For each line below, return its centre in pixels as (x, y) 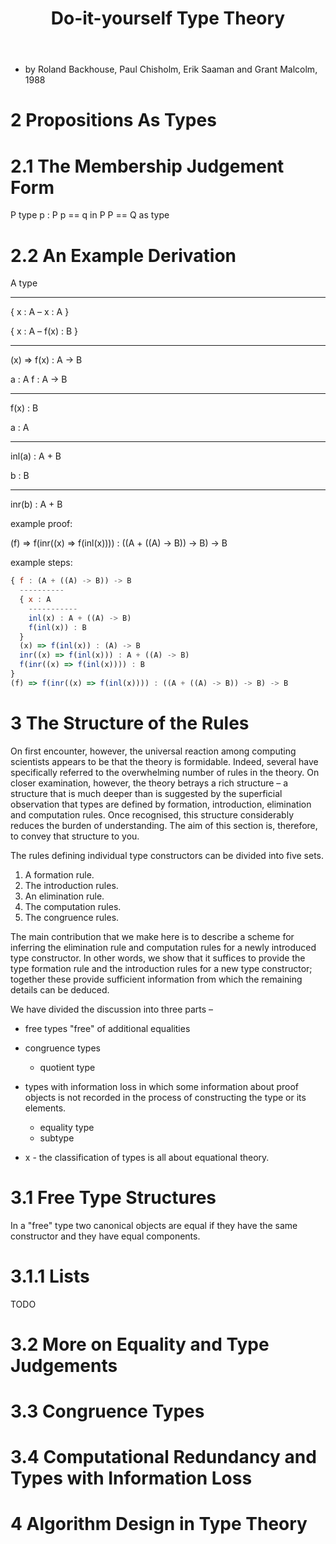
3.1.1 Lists (50, 1276)
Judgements (64, 1365)
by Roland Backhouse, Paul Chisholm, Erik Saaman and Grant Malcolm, (171, 69)
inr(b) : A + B (36, 504)
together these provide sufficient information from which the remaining (156, 979)
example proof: (41, 524)
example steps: (41, 563)
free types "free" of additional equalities (107, 1028)
